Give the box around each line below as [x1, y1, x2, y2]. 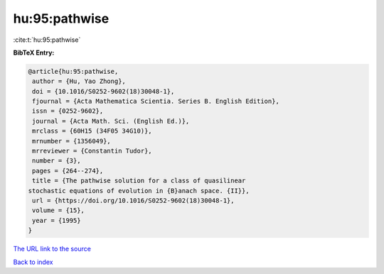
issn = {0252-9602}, [32, 107, 104, 115]
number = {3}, [32, 157, 81, 165]
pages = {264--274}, [32, 167, 104, 175]
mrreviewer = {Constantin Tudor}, [32, 147, 152, 155]
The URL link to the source [13, 245, 92, 253]
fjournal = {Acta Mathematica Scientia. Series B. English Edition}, [32, 97, 280, 106]
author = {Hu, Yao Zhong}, [32, 77, 126, 85]
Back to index [13, 258, 53, 266]
